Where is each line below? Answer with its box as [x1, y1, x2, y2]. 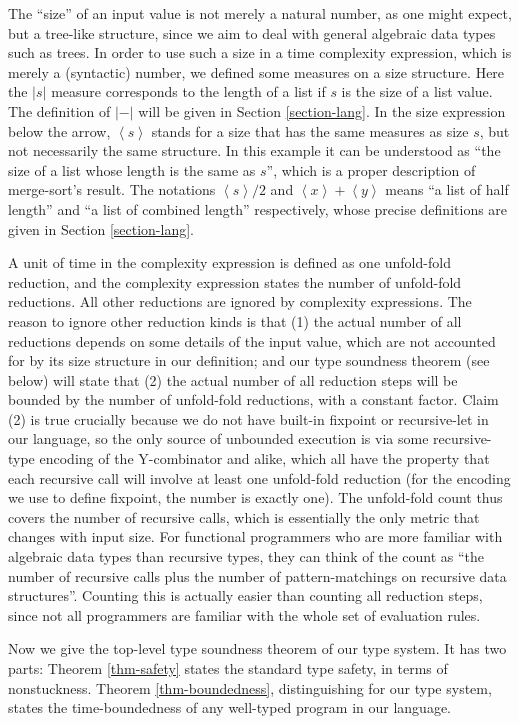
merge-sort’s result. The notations [8, 179, 216, 200]
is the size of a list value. [341, 81, 493, 102]
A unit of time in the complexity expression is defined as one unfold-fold [8, 252, 451, 273]
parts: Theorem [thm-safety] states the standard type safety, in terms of [8, 658, 448, 678]
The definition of [8, 100, 111, 121]
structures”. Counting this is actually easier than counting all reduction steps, [8, 585, 483, 606]
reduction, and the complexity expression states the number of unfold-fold [8, 271, 462, 292]
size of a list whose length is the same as [8, 159, 256, 180]
